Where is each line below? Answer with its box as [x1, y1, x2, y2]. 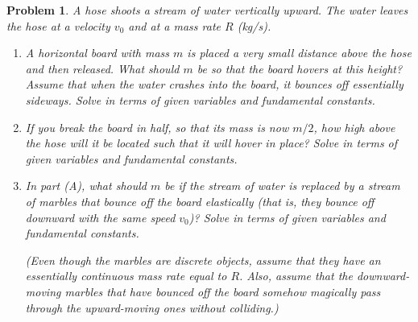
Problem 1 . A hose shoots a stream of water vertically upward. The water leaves [6, 2, 408, 18]
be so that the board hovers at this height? [197, 60, 403, 76]
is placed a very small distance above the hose [187, 44, 412, 61]
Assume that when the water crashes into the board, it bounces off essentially [25, 76, 404, 93]
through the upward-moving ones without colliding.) [25, 299, 279, 316]
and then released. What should [25, 60, 180, 76]
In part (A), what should [25, 177, 147, 194]
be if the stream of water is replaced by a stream [164, 177, 400, 194]
